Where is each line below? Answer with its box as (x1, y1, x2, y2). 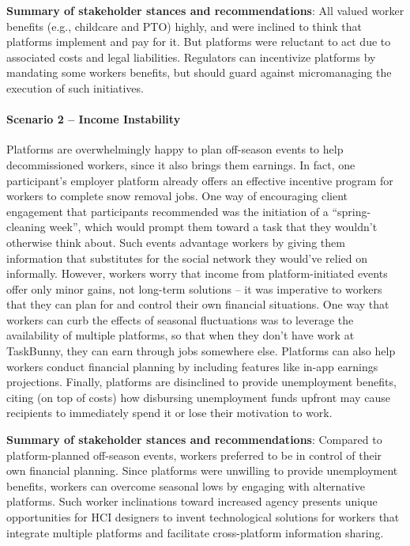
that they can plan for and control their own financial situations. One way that (6, 296, 389, 313)
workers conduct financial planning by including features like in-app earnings (6, 358, 378, 374)
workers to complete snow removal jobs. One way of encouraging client (6, 188, 348, 204)
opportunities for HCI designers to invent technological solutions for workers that (6, 509, 400, 525)
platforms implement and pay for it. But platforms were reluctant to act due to (6, 33, 391, 50)
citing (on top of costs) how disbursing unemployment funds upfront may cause (6, 389, 390, 405)
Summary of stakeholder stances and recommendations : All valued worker (6, 2, 404, 18)
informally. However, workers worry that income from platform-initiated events (6, 265, 388, 282)
